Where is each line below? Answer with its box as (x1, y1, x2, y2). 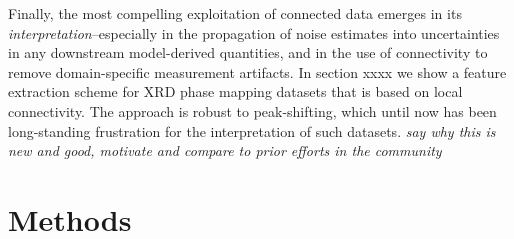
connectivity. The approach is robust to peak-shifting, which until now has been (8, 100, 497, 121)
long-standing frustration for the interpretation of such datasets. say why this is (8, 120, 496, 141)
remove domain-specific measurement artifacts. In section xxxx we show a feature (8, 61, 507, 82)
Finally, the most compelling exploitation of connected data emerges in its (8, 3, 462, 23)
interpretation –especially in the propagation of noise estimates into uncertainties (8, 22, 500, 43)
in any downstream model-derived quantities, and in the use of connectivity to (8, 42, 488, 63)
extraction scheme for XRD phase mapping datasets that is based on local (8, 81, 463, 102)
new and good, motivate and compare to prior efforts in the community (8, 140, 442, 161)
